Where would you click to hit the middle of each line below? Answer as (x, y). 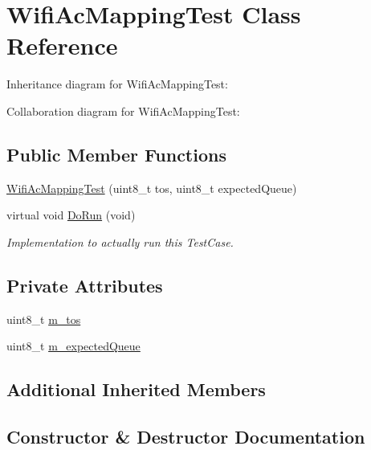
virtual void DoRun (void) (71, 215)
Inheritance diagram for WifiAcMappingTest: (117, 84)
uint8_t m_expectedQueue (73, 346)
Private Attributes (85, 285)
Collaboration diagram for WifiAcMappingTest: (123, 110)
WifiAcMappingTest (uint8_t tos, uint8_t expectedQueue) (152, 188)
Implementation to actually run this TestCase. (120, 241)
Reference (62, 45)
